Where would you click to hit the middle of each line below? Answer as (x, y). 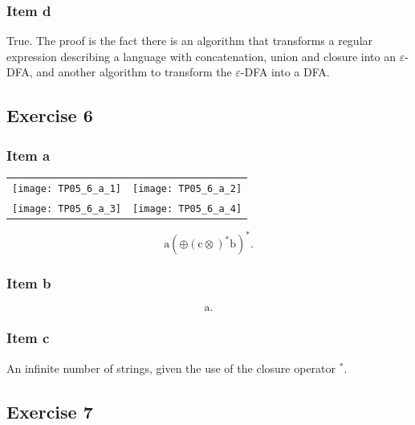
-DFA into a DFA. (285, 72)
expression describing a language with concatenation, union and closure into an (201, 56)
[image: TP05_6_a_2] (187, 188)
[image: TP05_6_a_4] (187, 208)
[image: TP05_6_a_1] (67, 188)
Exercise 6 (50, 115)
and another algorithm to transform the (134, 72)
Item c (28, 338)
